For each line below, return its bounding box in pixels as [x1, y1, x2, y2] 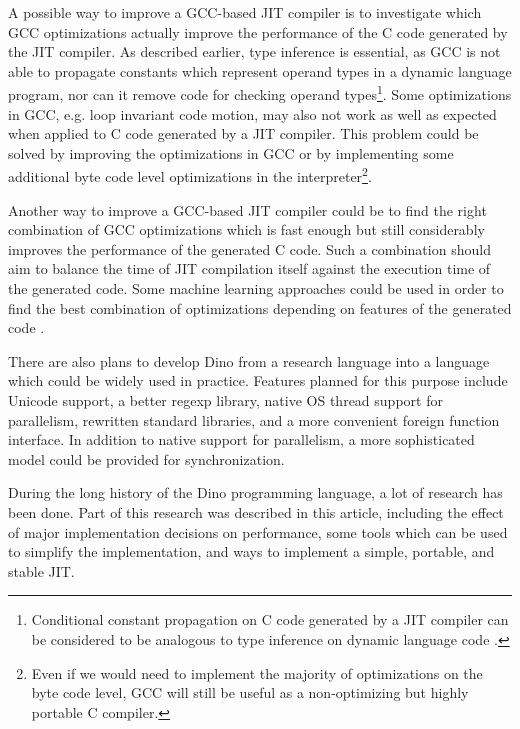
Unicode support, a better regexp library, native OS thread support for [8, 390, 443, 410]
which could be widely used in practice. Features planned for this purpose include [8, 370, 508, 391]
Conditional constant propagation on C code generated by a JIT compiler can [31, 609, 509, 630]
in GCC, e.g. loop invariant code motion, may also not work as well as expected [8, 103, 497, 124]
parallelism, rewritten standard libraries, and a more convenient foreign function [8, 409, 500, 430]
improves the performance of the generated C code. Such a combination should [8, 238, 491, 259]
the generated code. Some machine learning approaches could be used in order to [8, 278, 504, 299]
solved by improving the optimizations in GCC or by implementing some [8, 142, 454, 163]
